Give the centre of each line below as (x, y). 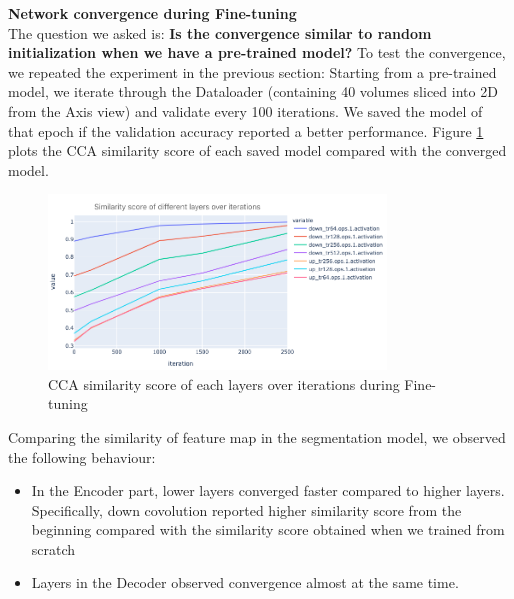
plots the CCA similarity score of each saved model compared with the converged (257, 150)
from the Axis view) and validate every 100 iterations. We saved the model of (245, 110)
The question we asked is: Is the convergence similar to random (220, 32)
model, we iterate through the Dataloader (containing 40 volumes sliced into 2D (253, 91)
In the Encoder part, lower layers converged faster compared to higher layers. (268, 490)
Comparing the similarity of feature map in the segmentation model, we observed (257, 436)
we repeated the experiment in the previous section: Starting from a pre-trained (252, 71)
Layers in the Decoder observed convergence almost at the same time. (245, 582)
